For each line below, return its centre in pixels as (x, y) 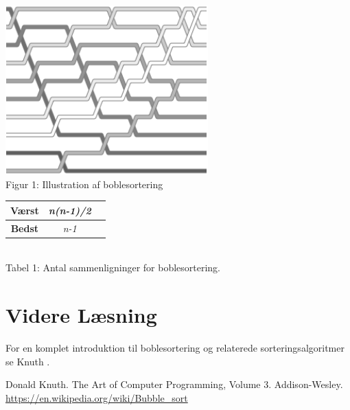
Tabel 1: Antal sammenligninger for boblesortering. (113, 267)
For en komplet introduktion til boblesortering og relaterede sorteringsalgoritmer (175, 347)
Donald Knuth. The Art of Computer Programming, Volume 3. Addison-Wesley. (174, 384)
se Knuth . (28, 361)
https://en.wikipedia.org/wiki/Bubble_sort (97, 397)
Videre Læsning (81, 315)
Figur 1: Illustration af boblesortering (84, 184)
